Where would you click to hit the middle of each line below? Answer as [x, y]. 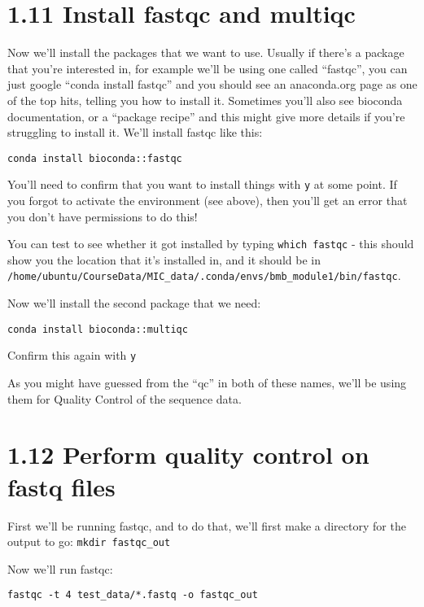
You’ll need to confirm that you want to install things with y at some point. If [202, 184]
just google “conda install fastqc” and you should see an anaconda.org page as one [212, 84]
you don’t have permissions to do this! [103, 216]
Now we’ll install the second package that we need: [134, 303]
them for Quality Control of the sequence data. [125, 398]
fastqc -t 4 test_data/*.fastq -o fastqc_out [133, 595]
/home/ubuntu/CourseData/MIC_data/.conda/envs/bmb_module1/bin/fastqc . [204, 275]
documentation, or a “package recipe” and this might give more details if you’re [206, 116]
